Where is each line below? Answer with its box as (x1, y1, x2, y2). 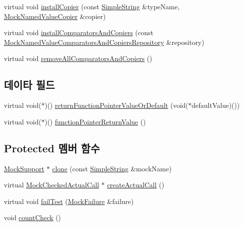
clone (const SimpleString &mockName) (52, 163, 172, 173)
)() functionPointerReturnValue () (44, 116, 146, 126)
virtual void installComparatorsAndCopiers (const (4, 27, 153, 38)
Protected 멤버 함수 (4, 140, 100, 155)
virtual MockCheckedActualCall (4, 180, 99, 190)
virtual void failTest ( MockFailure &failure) (4, 196, 134, 206)
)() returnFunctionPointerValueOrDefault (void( (44, 100, 188, 110)
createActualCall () (107, 180, 165, 190)
